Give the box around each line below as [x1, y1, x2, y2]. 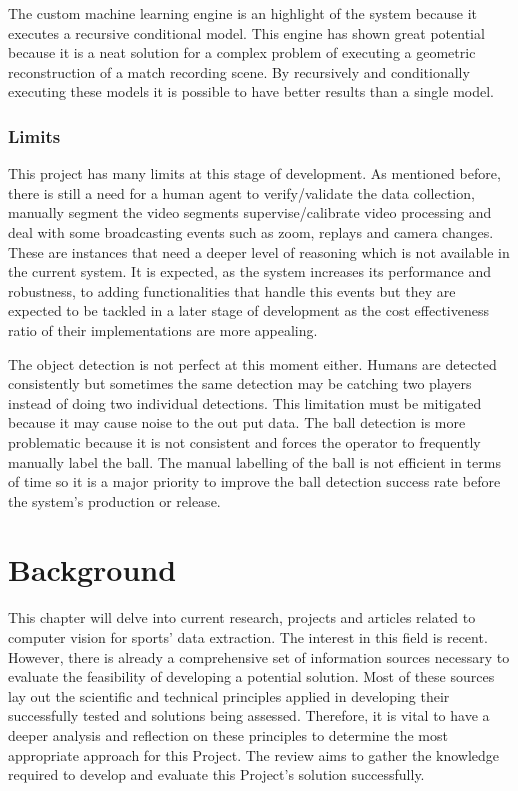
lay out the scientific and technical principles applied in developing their [8, 685, 450, 706]
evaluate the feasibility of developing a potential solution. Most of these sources [8, 666, 495, 687]
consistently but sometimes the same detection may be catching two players [8, 373, 472, 394]
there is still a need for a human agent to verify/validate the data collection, [8, 182, 475, 203]
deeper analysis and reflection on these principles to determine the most [8, 724, 448, 745]
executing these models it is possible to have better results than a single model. [8, 81, 494, 102]
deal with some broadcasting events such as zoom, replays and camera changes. [8, 221, 494, 242]
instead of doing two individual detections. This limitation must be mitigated [8, 392, 482, 413]
